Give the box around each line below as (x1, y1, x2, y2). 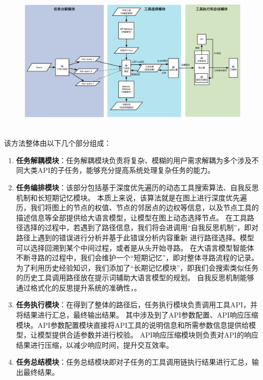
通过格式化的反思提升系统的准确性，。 (16, 282, 141, 293)
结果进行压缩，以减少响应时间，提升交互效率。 (16, 339, 173, 350)
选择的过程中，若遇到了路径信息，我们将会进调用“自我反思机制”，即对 (23, 222, 259, 233)
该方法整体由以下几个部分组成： (4, 138, 111, 148)
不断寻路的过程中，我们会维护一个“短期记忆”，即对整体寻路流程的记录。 (16, 252, 259, 263)
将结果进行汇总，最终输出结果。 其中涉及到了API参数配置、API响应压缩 (16, 309, 258, 320)
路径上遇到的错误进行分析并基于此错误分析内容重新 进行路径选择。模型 (16, 232, 254, 242)
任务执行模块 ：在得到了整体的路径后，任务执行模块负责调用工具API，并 (16, 299, 257, 310)
